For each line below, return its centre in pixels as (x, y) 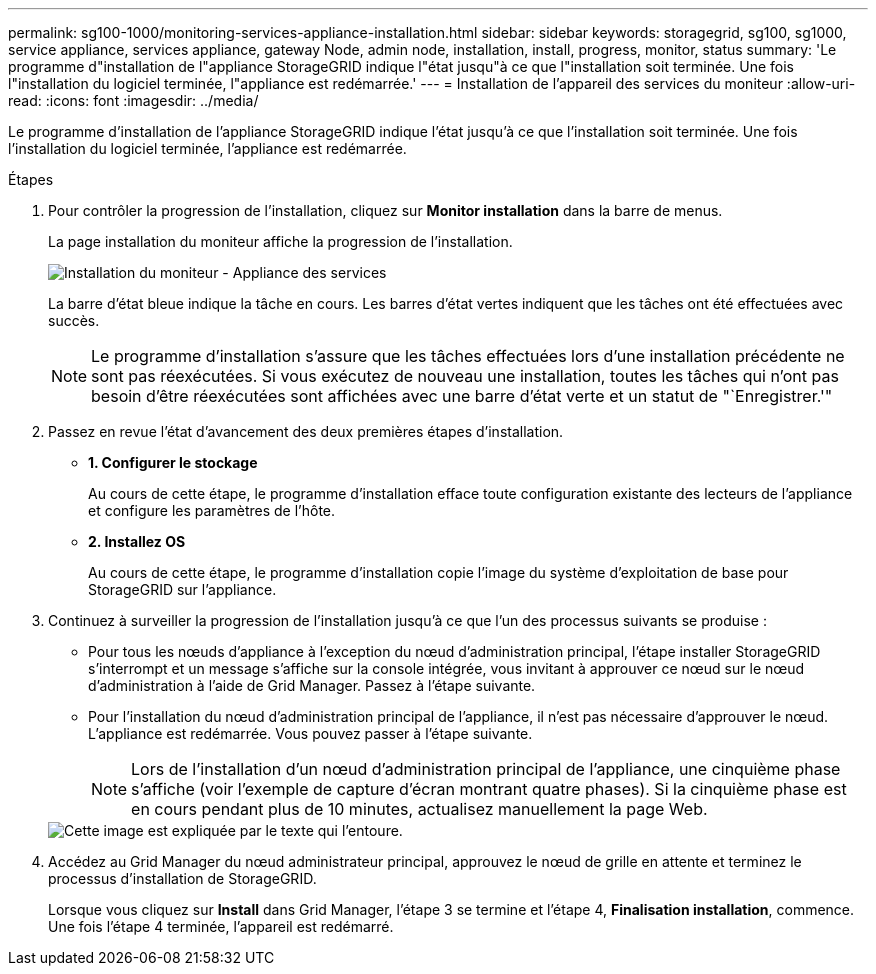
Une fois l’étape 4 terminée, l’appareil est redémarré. (221, 926)
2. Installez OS (137, 541)
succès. (74, 320)
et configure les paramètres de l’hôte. (212, 510)
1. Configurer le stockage (173, 462)
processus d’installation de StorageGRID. (182, 878)
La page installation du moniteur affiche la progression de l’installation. (280, 241)
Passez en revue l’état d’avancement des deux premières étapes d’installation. (306, 431)
